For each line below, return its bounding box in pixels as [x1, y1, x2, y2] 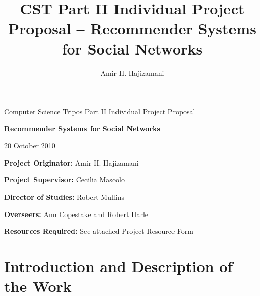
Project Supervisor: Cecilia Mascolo [4, 174, 125, 185]
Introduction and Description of [4, 256, 233, 277]
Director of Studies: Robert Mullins [4, 192, 124, 202]
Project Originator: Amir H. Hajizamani [4, 157, 139, 168]
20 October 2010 [4, 140, 55, 151]
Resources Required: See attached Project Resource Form [4, 226, 193, 236]
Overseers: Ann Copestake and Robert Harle [4, 208, 149, 219]
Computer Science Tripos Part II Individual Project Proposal [4, 106, 195, 117]
